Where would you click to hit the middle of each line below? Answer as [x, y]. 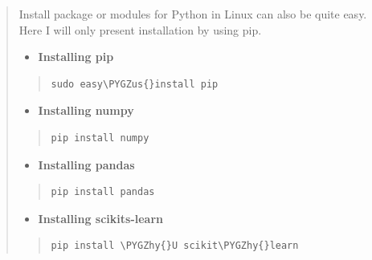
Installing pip [76, 57]
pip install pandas [103, 192]
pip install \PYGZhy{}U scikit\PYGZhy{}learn [175, 246]
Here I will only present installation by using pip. [140, 29]
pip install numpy [100, 138]
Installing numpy [86, 110]
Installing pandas [86, 164]
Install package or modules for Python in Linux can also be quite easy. [193, 14]
